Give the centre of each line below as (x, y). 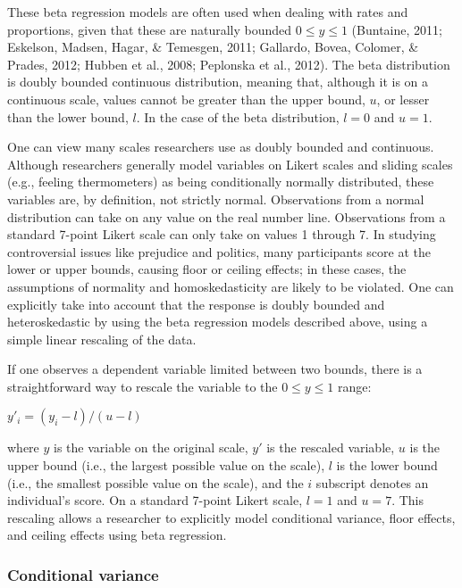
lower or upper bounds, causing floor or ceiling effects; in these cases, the (207, 269)
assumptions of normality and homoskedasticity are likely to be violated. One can (231, 286)
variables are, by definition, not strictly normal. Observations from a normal (216, 199)
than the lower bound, (68, 116)
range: (355, 386)
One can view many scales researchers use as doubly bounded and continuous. (221, 147)
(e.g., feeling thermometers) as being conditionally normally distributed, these (221, 182)
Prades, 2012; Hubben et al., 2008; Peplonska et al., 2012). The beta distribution (229, 64)
